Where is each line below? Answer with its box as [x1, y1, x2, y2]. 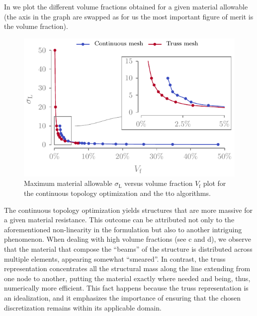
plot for [203, 178, 226, 188]
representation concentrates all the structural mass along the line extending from [4, 263, 251, 274]
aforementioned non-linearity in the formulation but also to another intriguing [4, 224, 242, 234]
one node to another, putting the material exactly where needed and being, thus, [4, 273, 251, 283]
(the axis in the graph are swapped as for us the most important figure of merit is [4, 11, 254, 21]
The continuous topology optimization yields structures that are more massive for [4, 204, 253, 215]
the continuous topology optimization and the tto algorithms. [24, 187, 211, 198]
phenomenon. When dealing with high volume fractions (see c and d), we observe [4, 234, 251, 244]
